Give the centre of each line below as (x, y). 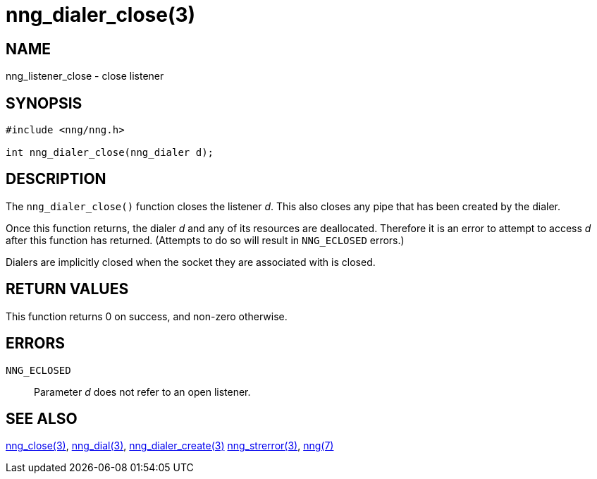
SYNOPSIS (44, 103)
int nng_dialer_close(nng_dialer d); (110, 153)
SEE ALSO (42, 418)
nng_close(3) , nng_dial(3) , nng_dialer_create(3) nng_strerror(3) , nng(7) (170, 446)
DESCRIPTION (56, 179)
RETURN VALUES (67, 289)
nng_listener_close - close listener (85, 76)
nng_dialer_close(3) (101, 15)
